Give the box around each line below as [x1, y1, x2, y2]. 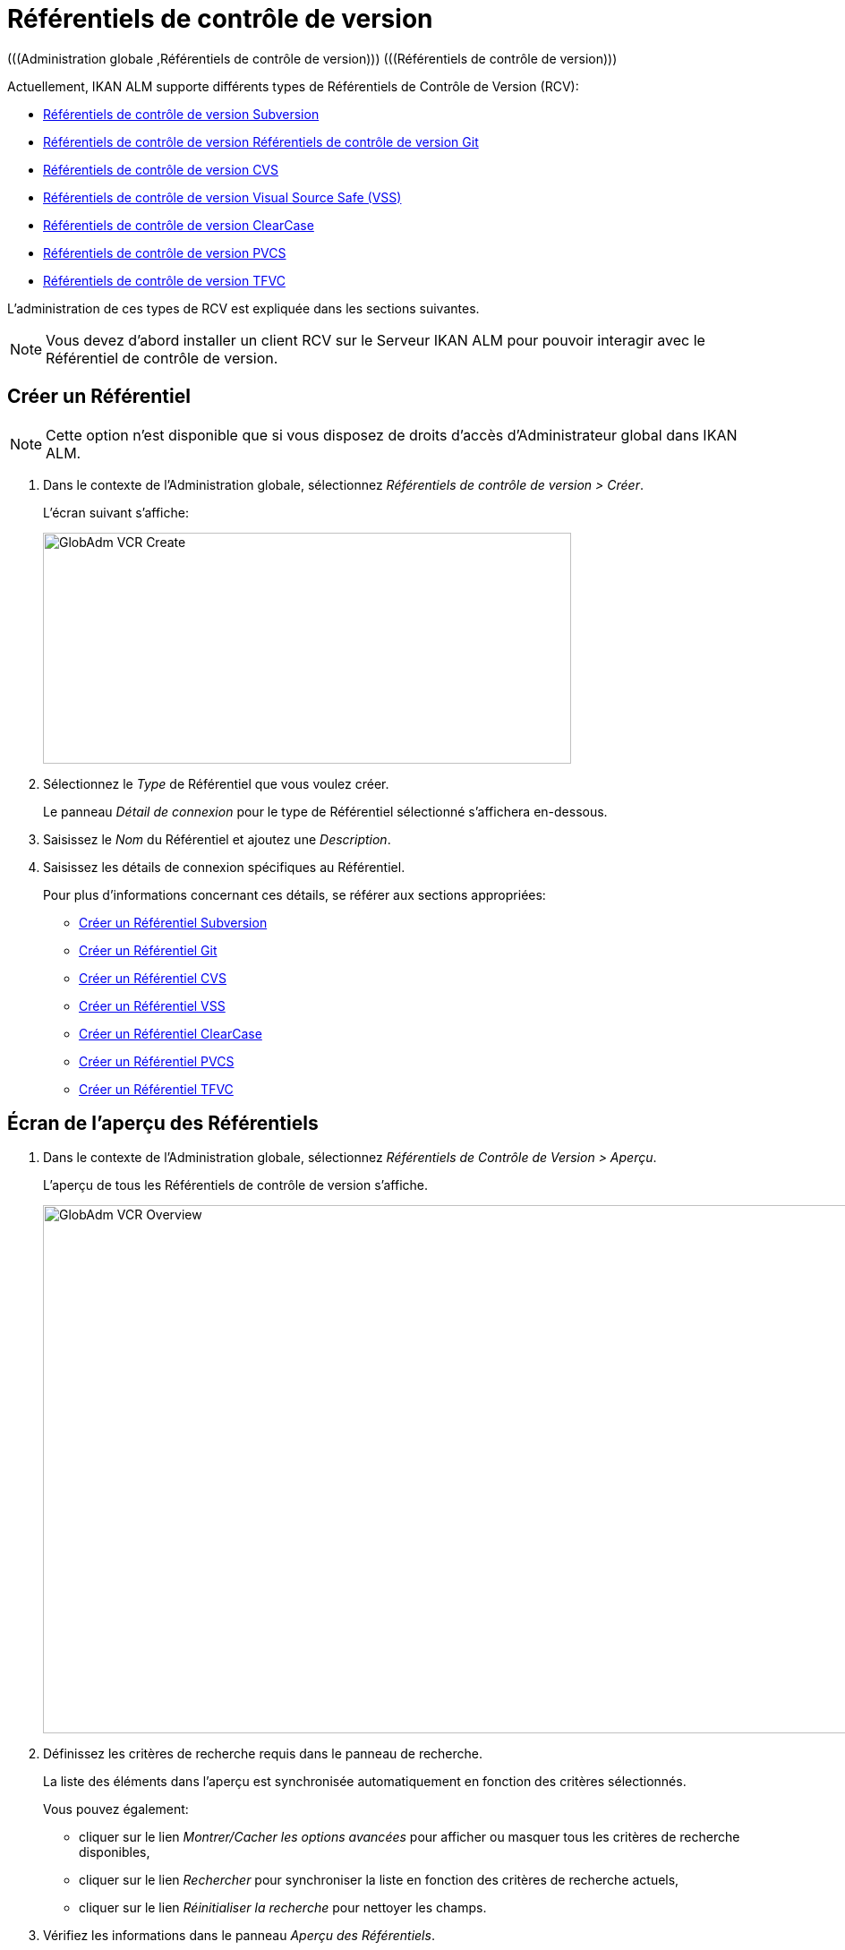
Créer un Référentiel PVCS [79, 1053, 235, 1069]
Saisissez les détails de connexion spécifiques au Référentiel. [43, 859, 405, 875]
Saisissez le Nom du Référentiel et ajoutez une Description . [43, 831, 391, 847]
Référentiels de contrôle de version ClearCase [43, 217, 314, 233]
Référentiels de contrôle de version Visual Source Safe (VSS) [43, 189, 402, 205]
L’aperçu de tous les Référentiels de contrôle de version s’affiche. [43, 1177, 429, 1193]
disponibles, [79, 1844, 150, 1860]
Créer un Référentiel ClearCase [79, 1025, 262, 1041]
